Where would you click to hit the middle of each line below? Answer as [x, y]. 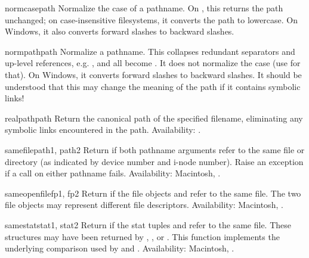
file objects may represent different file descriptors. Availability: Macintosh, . [144, 205]
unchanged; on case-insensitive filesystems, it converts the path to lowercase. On [152, 19]
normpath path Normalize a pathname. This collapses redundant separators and [150, 51]
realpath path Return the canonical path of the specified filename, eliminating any [154, 118]
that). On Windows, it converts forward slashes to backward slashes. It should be [153, 74]
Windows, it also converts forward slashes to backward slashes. [120, 31]
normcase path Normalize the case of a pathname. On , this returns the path [144, 8]
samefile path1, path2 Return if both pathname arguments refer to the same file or [155, 149]
